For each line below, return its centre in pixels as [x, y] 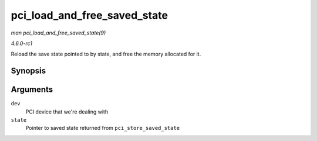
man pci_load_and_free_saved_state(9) [58, 33]
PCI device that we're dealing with [67, 112]
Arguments [32, 90]
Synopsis [28, 71]
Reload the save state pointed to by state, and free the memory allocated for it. [106, 54]
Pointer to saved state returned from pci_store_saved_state [103, 128]
